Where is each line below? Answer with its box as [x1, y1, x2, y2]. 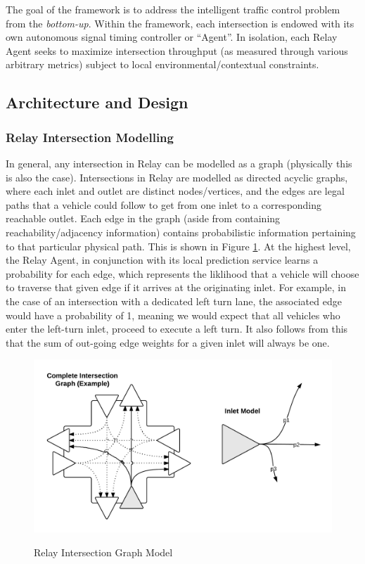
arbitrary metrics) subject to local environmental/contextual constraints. [6, 57, 319, 72]
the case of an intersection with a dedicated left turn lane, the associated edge [6, 293, 342, 308]
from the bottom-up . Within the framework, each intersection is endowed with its [6, 15, 354, 30]
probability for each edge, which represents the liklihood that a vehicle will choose [6, 266, 359, 281]
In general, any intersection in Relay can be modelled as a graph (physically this [6, 155, 352, 170]
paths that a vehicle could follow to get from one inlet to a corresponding [6, 197, 322, 212]
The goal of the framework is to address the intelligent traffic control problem [6, 2, 340, 16]
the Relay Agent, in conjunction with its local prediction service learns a [6, 252, 319, 267]
